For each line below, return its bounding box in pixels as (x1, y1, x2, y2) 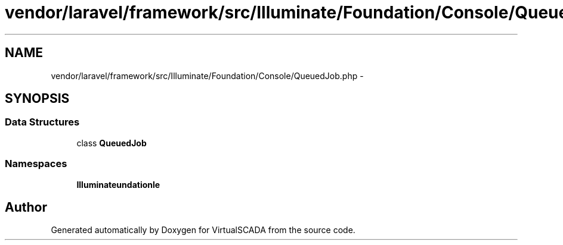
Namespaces (5, 158, 67, 170)
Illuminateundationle (76, 179, 160, 190)
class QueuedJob (76, 137, 147, 148)
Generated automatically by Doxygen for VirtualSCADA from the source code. (51, 225, 355, 235)
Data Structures (5, 116, 80, 128)
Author (5, 199, 47, 215)
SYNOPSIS (5, 91, 70, 106)
